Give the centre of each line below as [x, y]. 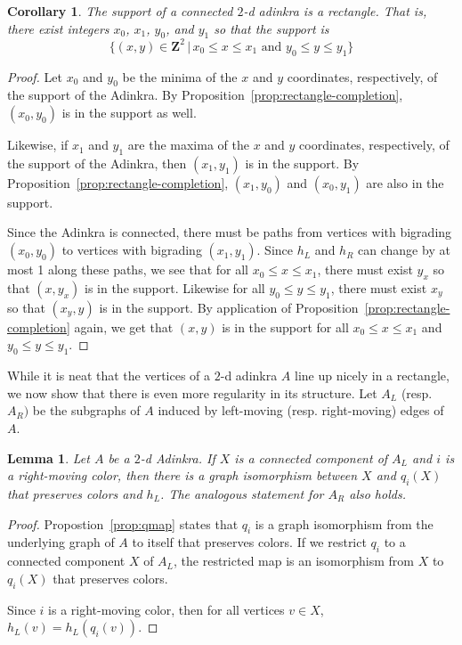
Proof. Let [35, 76]
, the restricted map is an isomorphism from [294, 561]
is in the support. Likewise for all [174, 287]
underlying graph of [61, 542]
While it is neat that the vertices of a [109, 376]
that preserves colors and [75, 494]
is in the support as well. [129, 113]
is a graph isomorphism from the [344, 523]
